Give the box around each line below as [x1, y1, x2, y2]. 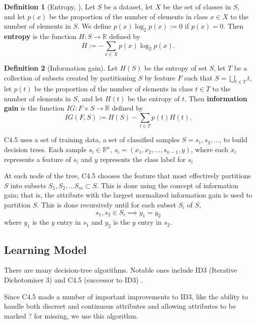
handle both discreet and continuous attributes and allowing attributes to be [4, 301, 236, 311]
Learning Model [4, 242, 87, 257]
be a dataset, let [104, 1, 153, 11]
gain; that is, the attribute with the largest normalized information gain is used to [4, 190, 253, 200]
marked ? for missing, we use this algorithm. [4, 310, 138, 321]
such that [184, 72, 213, 82]
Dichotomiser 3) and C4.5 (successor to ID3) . [4, 274, 143, 284]
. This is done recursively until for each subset [37, 199, 177, 209]
